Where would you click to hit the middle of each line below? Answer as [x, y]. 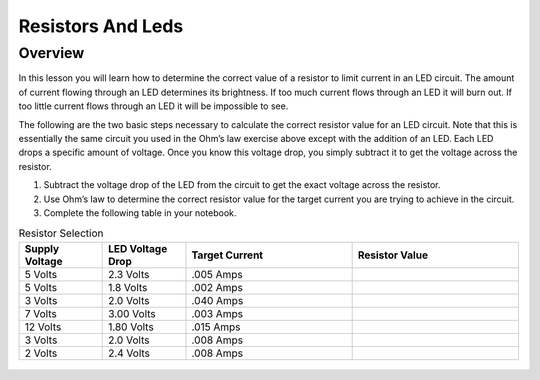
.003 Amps [217, 313]
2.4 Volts [129, 353]
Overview [51, 53]
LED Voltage [138, 248]
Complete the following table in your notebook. [140, 212]
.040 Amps [217, 300]
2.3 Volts [129, 274]
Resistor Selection [61, 233]
